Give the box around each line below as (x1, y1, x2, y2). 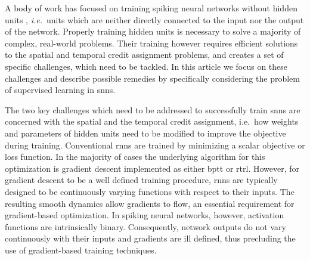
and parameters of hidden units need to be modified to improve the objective (5, 126, 286, 139)
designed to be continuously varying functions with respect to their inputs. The (5, 185, 294, 197)
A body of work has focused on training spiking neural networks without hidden (5, 2, 297, 14)
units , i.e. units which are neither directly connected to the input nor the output (5, 13, 304, 26)
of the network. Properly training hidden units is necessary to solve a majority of (5, 25, 301, 38)
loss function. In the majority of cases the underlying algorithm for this (5, 150, 265, 163)
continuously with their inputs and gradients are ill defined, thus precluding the (5, 232, 296, 244)
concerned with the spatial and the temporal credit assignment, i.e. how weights (5, 115, 299, 128)
